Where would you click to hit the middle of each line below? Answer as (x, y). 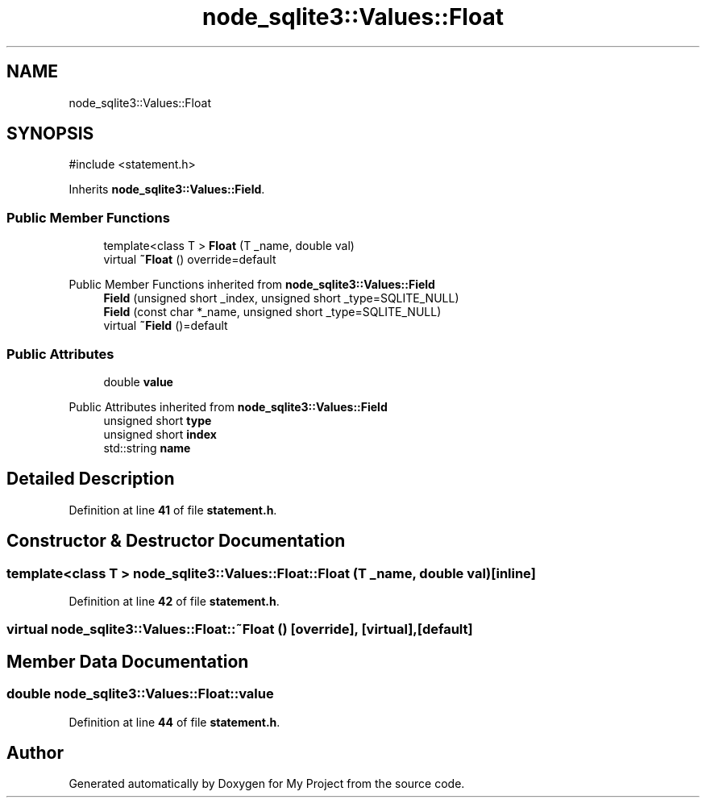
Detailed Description (91, 479)
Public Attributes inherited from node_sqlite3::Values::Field (228, 406)
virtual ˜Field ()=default (166, 326)
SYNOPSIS (50, 134)
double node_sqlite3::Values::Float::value (140, 694)
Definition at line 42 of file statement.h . (174, 601)
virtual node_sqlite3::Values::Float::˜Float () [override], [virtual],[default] (240, 629)
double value (138, 381)
